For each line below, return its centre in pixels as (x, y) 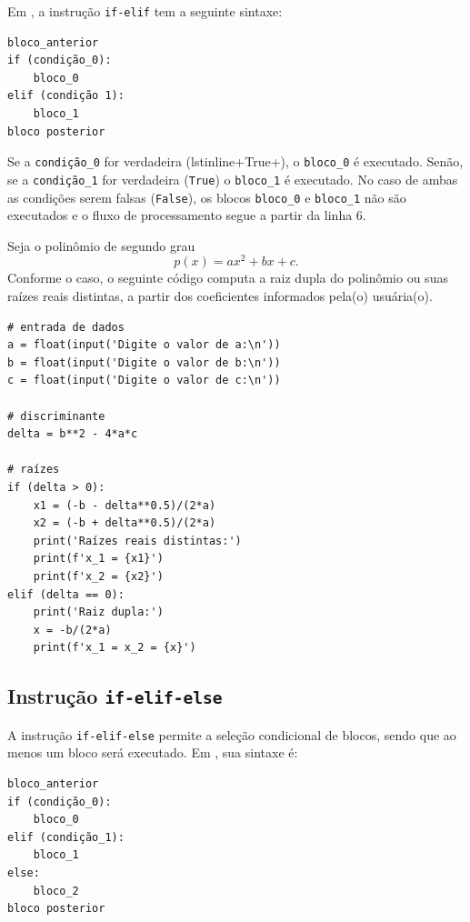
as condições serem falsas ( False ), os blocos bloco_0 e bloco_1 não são (207, 197)
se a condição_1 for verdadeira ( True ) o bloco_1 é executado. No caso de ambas (233, 179)
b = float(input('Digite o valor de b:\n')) (144, 362)
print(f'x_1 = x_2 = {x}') (115, 648)
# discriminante (56, 416)
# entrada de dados (66, 327)
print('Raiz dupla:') (98, 612)
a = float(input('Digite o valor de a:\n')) (144, 345)
